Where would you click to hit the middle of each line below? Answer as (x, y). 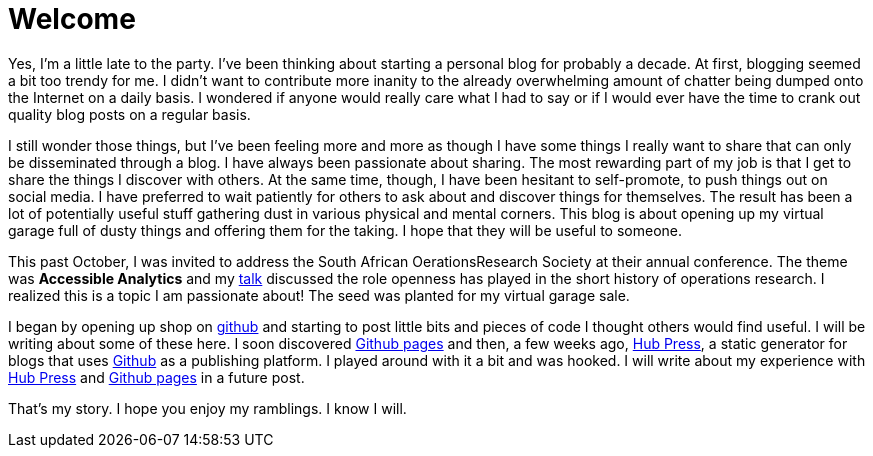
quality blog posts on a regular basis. (129, 114)
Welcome (72, 19)
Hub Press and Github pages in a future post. (156, 377)
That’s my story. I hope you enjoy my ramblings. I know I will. (207, 408)
